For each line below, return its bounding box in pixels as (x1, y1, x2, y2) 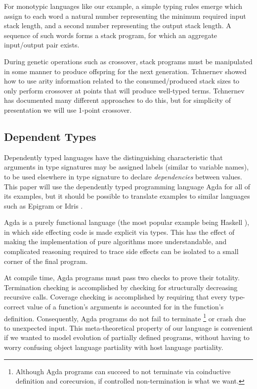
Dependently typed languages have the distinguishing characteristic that (4, 152, 223, 162)
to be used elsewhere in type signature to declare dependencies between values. (4, 171, 242, 181)
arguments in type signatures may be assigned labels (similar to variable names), (4, 162, 249, 172)
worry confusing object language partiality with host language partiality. (4, 342, 223, 352)
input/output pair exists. (4, 40, 80, 50)
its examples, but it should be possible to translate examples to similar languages (4, 191, 250, 201)
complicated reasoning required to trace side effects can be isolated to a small (4, 246, 239, 257)
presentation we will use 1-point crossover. (4, 104, 132, 115)
